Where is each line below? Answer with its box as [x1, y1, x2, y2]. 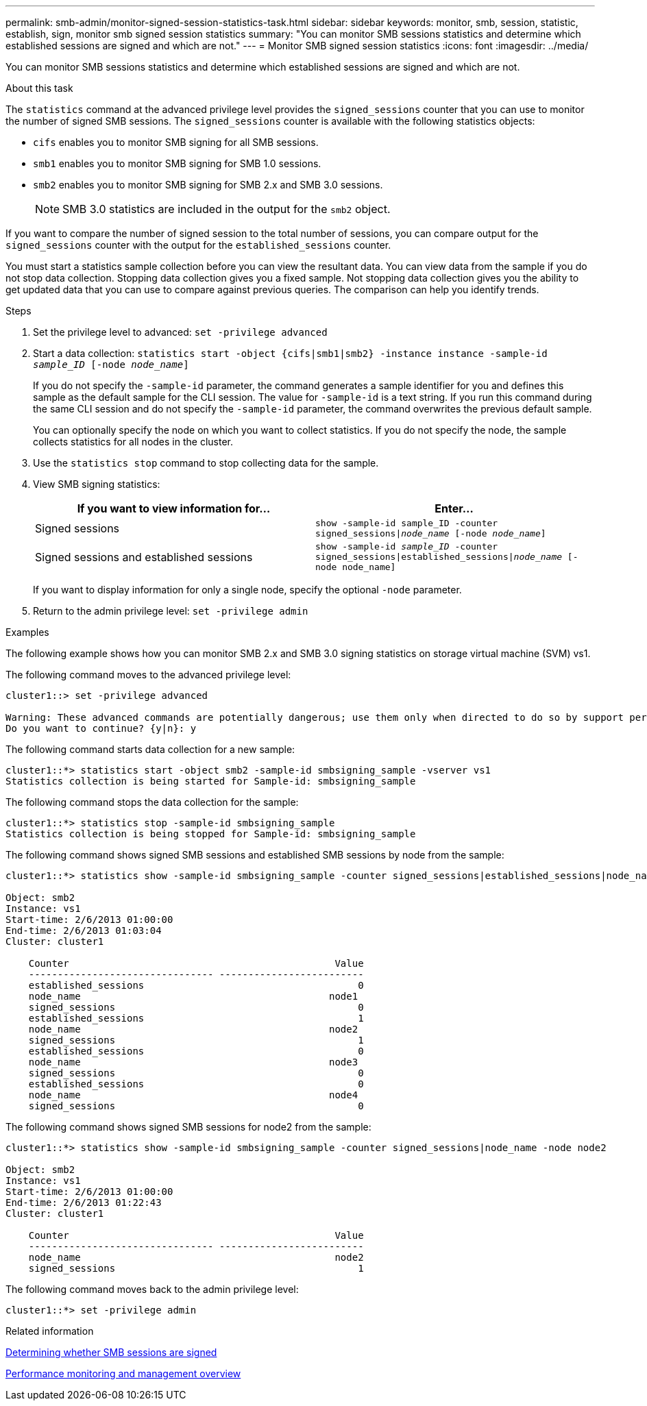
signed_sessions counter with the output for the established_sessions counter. [5, 239, 391, 251]
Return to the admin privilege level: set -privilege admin [33, 605, 308, 617]
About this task [5, 82, 73, 94]
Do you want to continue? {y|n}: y [5, 723, 197, 734]
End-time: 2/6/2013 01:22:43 [5, 1197, 162, 1208]
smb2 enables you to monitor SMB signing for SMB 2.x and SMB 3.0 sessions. [33, 179, 383, 190]
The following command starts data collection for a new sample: [5, 743, 295, 755]
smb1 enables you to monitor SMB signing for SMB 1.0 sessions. [33, 158, 321, 169]
